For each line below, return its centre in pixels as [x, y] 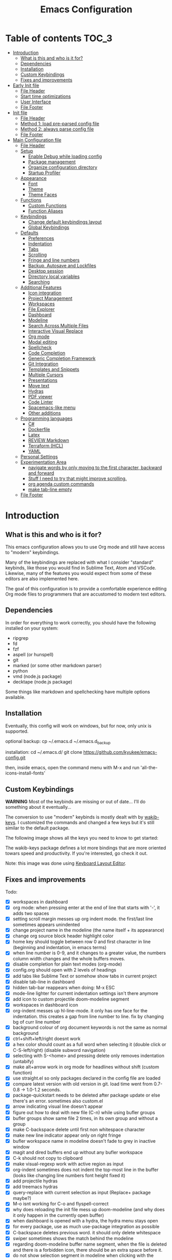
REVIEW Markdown [49, 440]
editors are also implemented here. [42, 579]
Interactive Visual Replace [55, 331]
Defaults [29, 233]
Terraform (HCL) [45, 446]
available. [15, 697]
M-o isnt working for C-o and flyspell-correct [61, 1204]
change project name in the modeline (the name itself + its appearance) [89, 930]
